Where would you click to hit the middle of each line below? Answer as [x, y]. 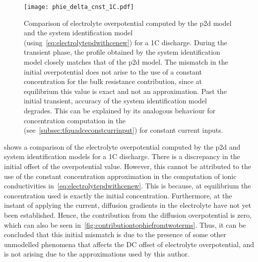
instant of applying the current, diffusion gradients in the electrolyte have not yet [128, 205]
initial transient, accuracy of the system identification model [115, 101]
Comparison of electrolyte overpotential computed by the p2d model [128, 23]
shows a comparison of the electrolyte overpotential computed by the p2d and [122, 146]
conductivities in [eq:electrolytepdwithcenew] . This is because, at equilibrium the [128, 186]
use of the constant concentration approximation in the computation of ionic [120, 176]
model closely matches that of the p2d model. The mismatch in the [126, 62]
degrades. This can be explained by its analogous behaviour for [120, 110]
